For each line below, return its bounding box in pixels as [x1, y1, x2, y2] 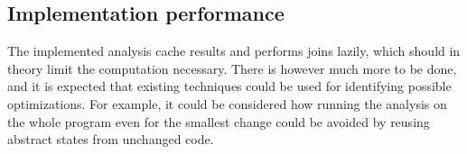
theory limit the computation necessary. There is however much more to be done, [7, 59, 457, 77]
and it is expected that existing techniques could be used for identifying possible [7, 77, 452, 95]
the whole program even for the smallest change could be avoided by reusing [7, 112, 430, 131]
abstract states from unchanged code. [7, 130, 214, 149]
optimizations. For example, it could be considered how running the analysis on [7, 94, 447, 113]
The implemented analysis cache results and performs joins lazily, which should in [7, 41, 461, 60]
